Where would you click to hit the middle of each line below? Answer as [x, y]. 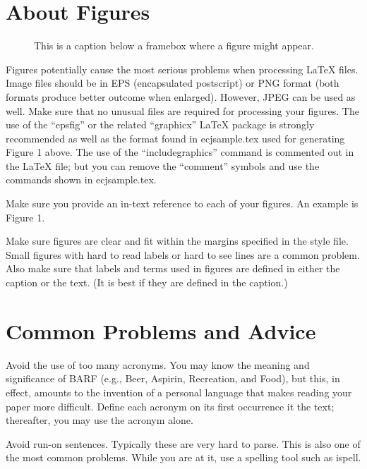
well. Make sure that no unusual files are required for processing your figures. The [182, 110]
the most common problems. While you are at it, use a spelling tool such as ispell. [183, 457]
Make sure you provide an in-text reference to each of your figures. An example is [182, 203]
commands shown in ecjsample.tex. [81, 179]
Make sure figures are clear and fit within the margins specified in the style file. [177, 241]
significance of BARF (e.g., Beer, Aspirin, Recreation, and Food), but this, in [173, 378]
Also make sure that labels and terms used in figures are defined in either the [173, 268]
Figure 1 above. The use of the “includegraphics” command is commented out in [180, 152]
